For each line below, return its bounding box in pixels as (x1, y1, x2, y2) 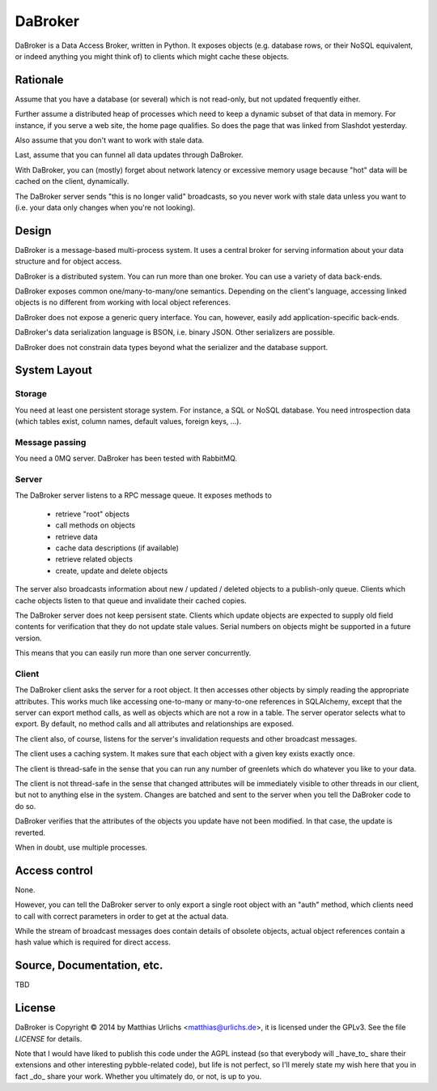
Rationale (15, 73, 64, 87)
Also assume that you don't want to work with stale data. (15, 135, 205, 145)
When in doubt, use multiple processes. (15, 842, 147, 852)
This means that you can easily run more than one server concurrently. (15, 648, 252, 658)
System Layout (15, 363, 92, 377)
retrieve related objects (55, 554, 134, 564)
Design (15, 224, 52, 237)
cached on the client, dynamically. (15, 177, 129, 186)
